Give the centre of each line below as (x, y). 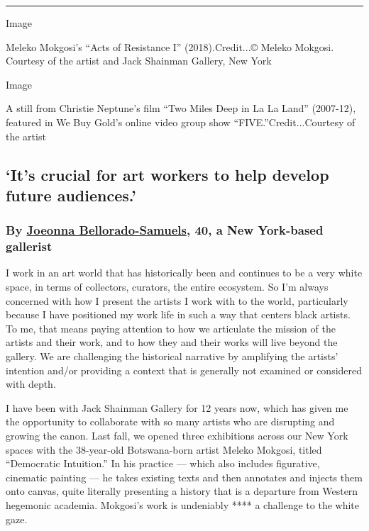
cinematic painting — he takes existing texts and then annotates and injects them (184, 477)
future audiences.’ (71, 195)
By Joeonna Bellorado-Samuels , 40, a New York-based (165, 230)
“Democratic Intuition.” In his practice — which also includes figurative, (163, 463)
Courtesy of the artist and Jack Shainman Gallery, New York (139, 61)
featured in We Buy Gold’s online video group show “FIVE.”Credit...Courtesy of (181, 122)
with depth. (31, 384)
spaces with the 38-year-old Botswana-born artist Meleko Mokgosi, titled (164, 449)
